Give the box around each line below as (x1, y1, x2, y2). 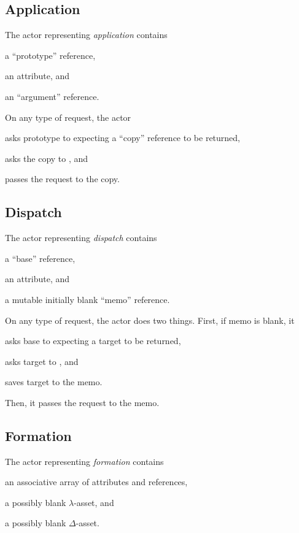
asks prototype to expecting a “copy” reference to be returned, (5, 131, 240, 144)
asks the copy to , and (5, 151, 88, 164)
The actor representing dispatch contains (5, 231, 157, 244)
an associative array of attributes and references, (5, 475, 188, 488)
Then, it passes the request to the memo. (5, 396, 160, 408)
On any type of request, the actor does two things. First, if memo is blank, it (5, 313, 295, 326)
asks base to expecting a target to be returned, (5, 334, 181, 347)
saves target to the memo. (5, 375, 103, 388)
